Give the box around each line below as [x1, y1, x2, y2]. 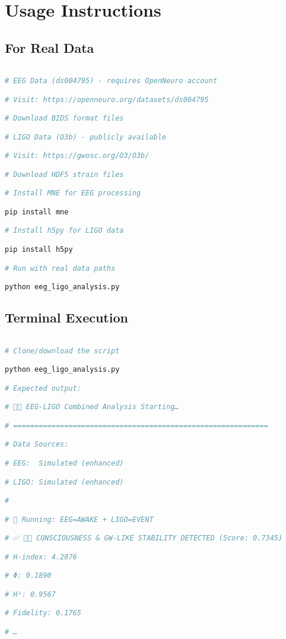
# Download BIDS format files [5, 114, 124, 123]
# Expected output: [5, 384, 81, 393]
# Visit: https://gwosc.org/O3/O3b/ [5, 151, 150, 160]
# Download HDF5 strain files [5, 170, 124, 179]
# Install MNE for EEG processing [5, 189, 141, 198]
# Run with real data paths [5, 264, 116, 273]
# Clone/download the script [5, 346, 120, 355]
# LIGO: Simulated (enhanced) [5, 477, 124, 486]
